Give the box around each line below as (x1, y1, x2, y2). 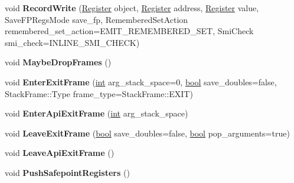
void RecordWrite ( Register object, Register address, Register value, (5, 2, 259, 14)
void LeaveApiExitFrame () (5, 147, 115, 159)
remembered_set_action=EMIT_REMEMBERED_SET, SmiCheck (5, 25, 254, 37)
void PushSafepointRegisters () (5, 166, 130, 178)
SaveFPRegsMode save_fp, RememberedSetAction (5, 13, 188, 25)
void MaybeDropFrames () (5, 56, 112, 68)
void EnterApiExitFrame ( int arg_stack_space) (5, 107, 188, 119)
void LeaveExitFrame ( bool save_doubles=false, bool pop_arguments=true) (5, 127, 290, 139)
